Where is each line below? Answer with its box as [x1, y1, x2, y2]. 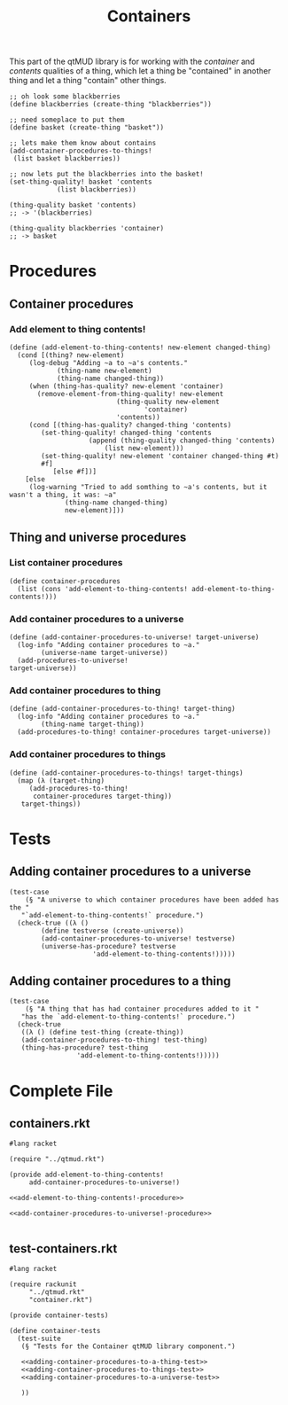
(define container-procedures [9, 576, 121, 586]
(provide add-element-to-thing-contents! [9, 1170, 165, 1180]
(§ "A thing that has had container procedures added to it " [25, 1004, 260, 1014]
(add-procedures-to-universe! [17, 656, 128, 666]
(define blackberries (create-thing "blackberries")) [9, 100, 213, 109]
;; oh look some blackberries [9, 92, 121, 101]
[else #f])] [52, 467, 97, 476]
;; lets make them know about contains [9, 139, 157, 148]
